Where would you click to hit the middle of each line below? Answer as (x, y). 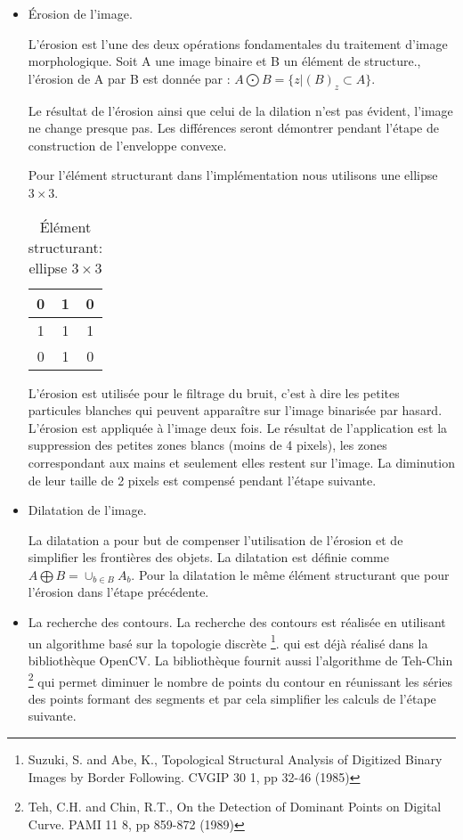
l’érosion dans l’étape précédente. (118, 592)
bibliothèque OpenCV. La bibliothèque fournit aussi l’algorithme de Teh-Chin (240, 660)
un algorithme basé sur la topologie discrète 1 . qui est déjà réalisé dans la (228, 641)
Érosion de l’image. (80, 13)
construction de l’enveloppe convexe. (127, 145)
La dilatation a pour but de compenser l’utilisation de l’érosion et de (215, 539)
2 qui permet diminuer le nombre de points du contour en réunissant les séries (240, 680)
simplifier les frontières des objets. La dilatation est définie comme (208, 557)
